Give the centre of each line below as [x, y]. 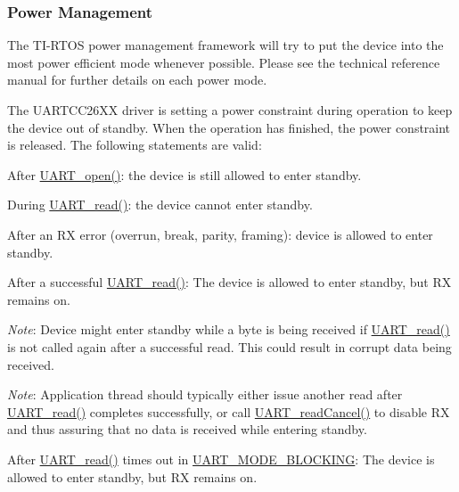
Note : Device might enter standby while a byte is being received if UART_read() [229, 329]
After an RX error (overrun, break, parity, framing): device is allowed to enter [220, 234]
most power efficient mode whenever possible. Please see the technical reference [224, 62]
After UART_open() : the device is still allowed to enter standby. [184, 174]
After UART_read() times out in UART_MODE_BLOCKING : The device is [221, 459]
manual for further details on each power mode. [137, 80]
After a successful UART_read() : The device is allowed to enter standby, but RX [229, 282]
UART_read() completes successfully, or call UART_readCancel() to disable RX [229, 411]
